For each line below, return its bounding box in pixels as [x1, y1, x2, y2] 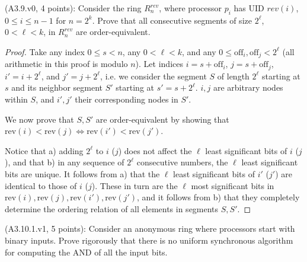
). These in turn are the [91, 179, 178, 191]
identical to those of [5, 179, 77, 191]
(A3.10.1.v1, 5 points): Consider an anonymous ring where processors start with [5, 222, 295, 235]
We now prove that [5, 113, 74, 125]
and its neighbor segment [11, 81, 103, 94]
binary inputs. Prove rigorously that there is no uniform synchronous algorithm [5, 234, 293, 247]
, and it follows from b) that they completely [136, 191, 300, 203]
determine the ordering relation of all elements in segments [5, 202, 219, 215]
